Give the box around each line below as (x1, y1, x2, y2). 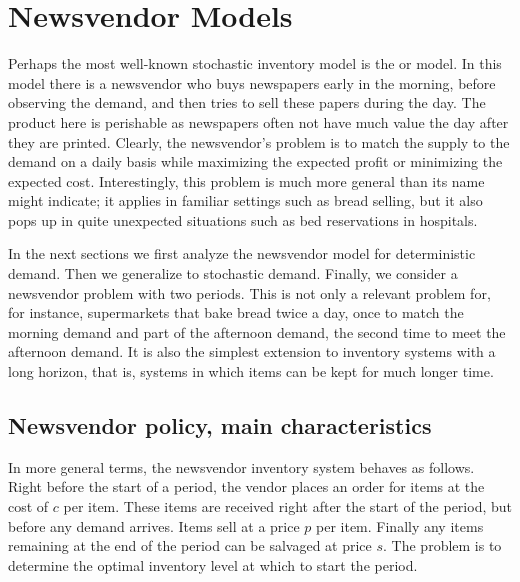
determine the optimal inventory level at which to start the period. (8, 554, 418, 575)
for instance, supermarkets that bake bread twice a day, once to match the (8, 302, 464, 323)
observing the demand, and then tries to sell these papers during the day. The (8, 92, 486, 113)
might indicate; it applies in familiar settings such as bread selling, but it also (8, 190, 483, 211)
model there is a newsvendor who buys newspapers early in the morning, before (8, 72, 496, 93)
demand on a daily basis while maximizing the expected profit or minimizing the (8, 151, 503, 172)
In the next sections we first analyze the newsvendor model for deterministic (8, 243, 476, 264)
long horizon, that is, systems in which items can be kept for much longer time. (8, 361, 494, 382)
